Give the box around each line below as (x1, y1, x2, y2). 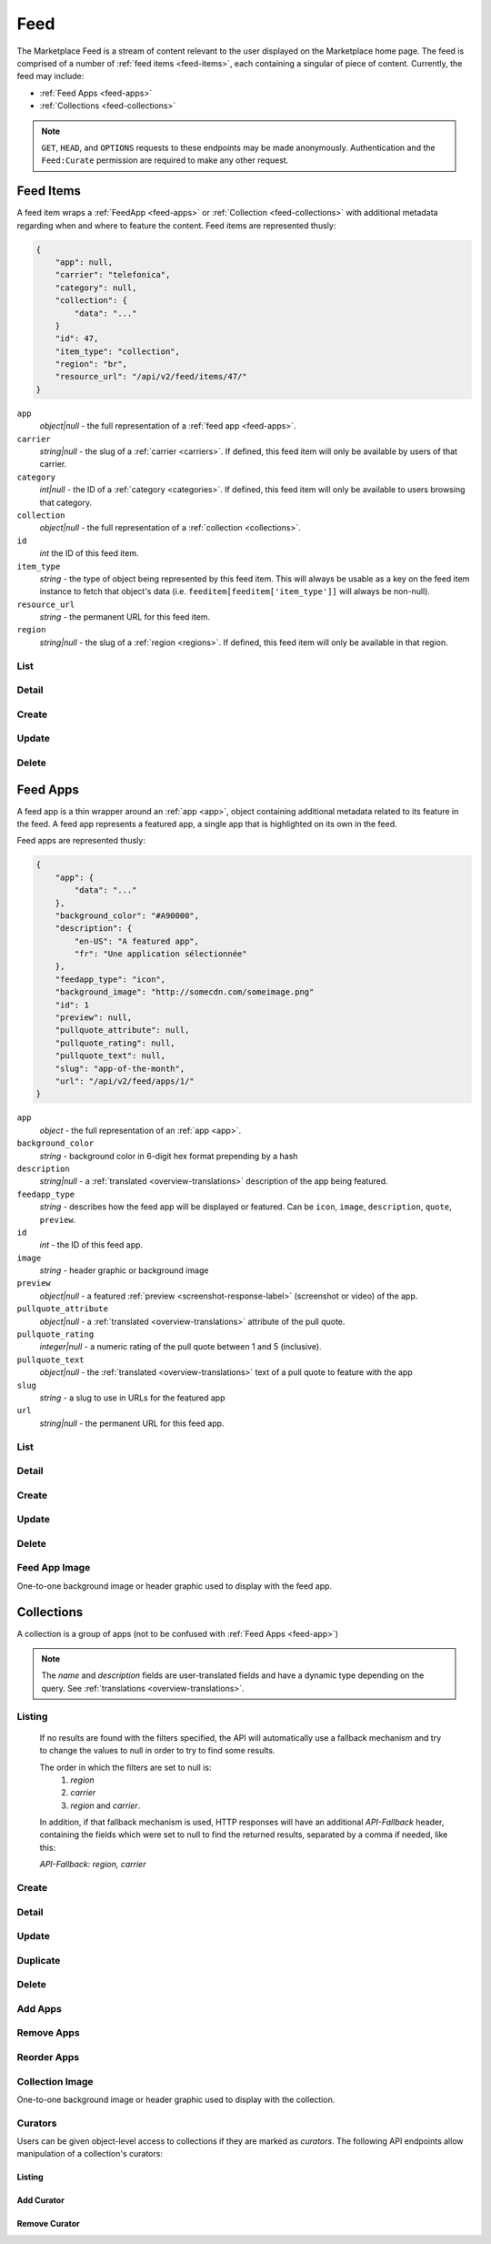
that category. (39, 497, 93, 508)
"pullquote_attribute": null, (55, 1025, 190, 1036)
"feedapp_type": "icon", (55, 974, 166, 985)
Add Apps (16, 2002, 63, 2015)
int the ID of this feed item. (39, 548, 139, 559)
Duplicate (16, 1954, 61, 1966)
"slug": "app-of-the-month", (55, 1063, 185, 1074)
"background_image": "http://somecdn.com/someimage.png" (55, 987, 315, 997)
